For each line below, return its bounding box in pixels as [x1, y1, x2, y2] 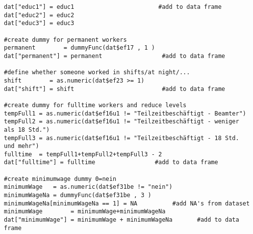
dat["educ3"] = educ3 [4, 20, 75, 27]
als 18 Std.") [4, 126, 50, 133]
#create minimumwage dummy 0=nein [4, 175, 117, 182]
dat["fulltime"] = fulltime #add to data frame [4, 159, 218, 166]
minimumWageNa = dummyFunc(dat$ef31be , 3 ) [4, 192, 152, 199]
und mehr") [4, 143, 39, 150]
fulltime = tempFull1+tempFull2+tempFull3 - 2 [4, 150, 162, 158]
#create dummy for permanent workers [4, 36, 127, 43]
